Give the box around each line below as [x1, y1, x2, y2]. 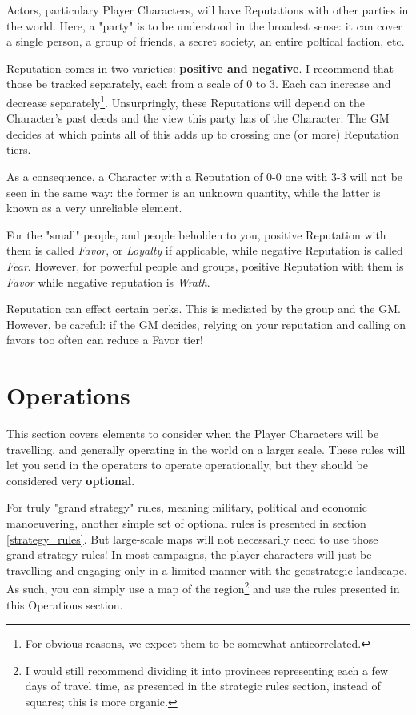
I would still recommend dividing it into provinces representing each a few [25, 661, 389, 678]
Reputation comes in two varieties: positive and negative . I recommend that [6, 59, 394, 76]
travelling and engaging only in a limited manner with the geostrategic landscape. [6, 561, 407, 578]
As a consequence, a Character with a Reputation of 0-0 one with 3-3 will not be [6, 168, 403, 184]
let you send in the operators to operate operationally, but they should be [6, 456, 368, 473]
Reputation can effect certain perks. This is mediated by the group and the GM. [6, 300, 401, 317]
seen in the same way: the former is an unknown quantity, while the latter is [6, 183, 381, 200]
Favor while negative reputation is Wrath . [6, 273, 210, 290]
